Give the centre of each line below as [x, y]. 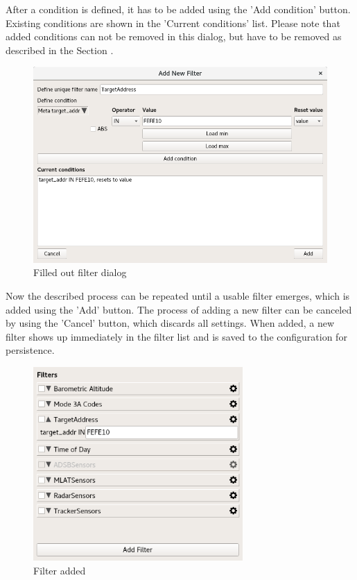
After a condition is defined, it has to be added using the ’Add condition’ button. [178, 9]
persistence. [30, 350]
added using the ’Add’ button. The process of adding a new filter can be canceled [179, 309]
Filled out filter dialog [80, 272]
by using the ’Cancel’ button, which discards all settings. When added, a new [170, 323]
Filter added [60, 571]
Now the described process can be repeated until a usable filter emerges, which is [178, 296]
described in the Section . [60, 50]
